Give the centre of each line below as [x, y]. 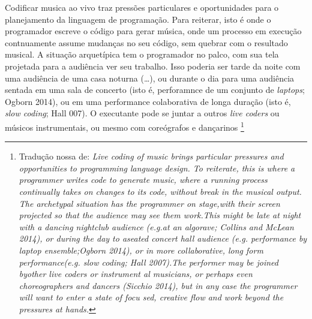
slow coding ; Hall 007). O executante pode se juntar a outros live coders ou [142, 113]
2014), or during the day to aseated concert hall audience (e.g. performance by [163, 238]
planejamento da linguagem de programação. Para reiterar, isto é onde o [138, 19]
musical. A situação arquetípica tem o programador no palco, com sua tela [142, 54]
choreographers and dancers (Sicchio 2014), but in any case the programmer [158, 285]
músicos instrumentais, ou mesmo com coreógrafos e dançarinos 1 [124, 126]
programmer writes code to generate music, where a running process [143, 180]
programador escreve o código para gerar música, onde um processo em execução [153, 31]
